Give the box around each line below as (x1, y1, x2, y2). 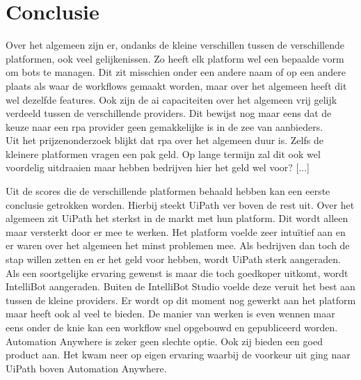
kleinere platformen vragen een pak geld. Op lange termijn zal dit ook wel (6, 146, 321, 161)
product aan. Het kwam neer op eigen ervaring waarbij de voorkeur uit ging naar (6, 347, 351, 362)
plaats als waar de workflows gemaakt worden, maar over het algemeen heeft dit (6, 78, 347, 93)
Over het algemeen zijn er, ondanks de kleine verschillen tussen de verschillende (6, 38, 345, 52)
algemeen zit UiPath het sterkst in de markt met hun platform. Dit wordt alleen (6, 211, 348, 225)
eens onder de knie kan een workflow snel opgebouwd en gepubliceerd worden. (6, 320, 338, 334)
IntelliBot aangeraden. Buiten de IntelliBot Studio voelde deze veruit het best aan (6, 279, 355, 294)
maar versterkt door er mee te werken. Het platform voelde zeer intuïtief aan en (6, 224, 346, 239)
